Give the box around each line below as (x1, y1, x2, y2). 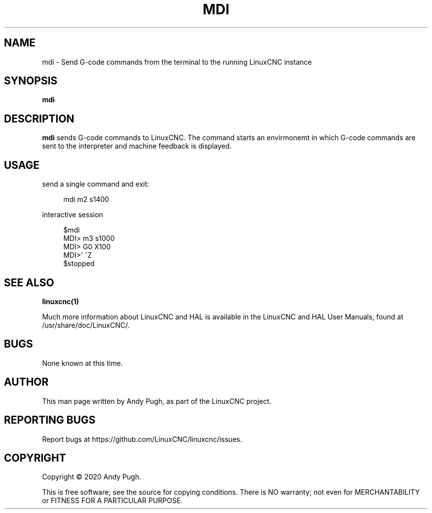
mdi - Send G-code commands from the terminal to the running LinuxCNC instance (42, 57, 312, 66)
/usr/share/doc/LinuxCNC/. (42, 320, 130, 329)
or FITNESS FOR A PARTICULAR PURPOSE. (42, 496, 183, 505)
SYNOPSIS (4, 75, 58, 87)
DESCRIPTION (4, 112, 74, 125)
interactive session (42, 210, 103, 219)
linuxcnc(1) (42, 297, 79, 306)
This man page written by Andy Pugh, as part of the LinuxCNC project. (42, 396, 272, 405)
